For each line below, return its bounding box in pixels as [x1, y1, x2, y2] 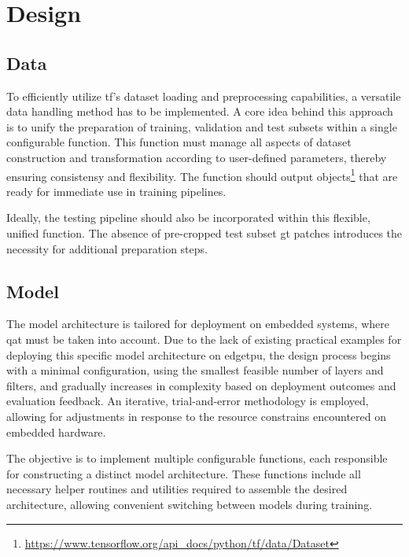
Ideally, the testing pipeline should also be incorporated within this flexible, [6, 209, 370, 226]
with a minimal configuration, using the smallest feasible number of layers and [6, 362, 384, 378]
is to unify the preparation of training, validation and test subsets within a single [6, 118, 397, 135]
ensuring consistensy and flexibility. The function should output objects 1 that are [6, 165, 398, 184]
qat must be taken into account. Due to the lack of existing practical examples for [6, 330, 402, 347]
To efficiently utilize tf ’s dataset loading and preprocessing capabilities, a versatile [6, 87, 401, 104]
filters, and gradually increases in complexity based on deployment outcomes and [6, 377, 396, 393]
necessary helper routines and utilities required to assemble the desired [6, 481, 348, 497]
